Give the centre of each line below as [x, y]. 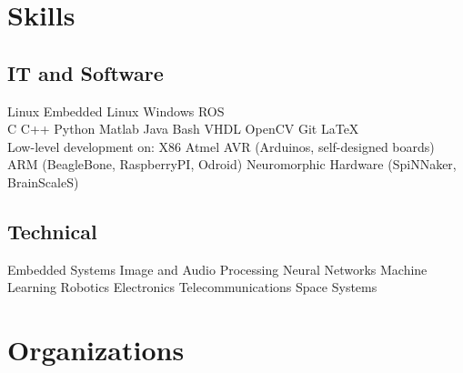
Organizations [96, 350]
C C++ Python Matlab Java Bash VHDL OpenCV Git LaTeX [183, 129]
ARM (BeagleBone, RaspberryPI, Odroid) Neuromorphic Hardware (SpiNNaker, [232, 164]
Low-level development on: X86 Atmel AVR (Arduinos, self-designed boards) [221, 146]
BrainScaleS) [43, 181]
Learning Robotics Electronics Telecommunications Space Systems [192, 287]
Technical [52, 231]
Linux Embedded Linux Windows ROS [116, 111]
